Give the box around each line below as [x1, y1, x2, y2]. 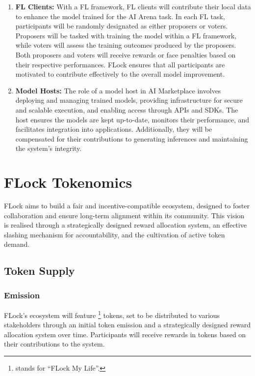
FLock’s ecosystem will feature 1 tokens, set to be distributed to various [4, 309, 220, 320]
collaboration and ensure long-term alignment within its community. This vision [4, 210, 245, 220]
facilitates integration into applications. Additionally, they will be [15, 124, 212, 134]
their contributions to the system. [4, 339, 105, 349]
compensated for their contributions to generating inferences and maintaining [15, 133, 248, 144]
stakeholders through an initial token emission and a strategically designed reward [4, 319, 251, 330]
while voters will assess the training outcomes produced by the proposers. [15, 40, 236, 50]
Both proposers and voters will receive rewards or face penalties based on [15, 49, 236, 59]
